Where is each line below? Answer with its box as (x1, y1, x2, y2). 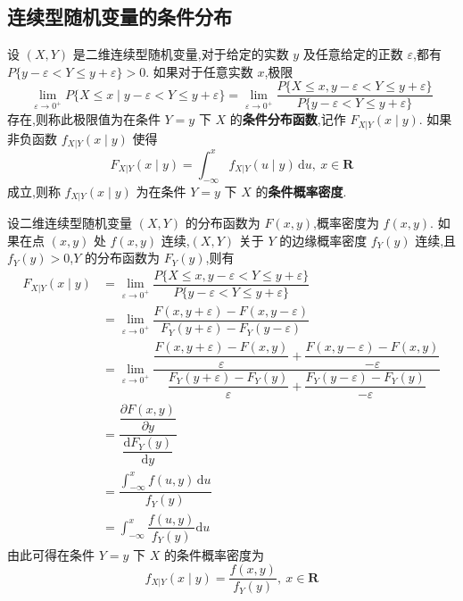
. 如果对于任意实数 (145, 62, 253, 80)
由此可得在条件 (7, 545, 95, 563)
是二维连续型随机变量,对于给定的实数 (72, 45, 289, 63)
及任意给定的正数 (302, 45, 403, 63)
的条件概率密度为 (163, 545, 264, 563)
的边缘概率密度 (279, 230, 368, 249)
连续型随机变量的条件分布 (7, 3, 232, 30)
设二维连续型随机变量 (7, 213, 132, 232)
